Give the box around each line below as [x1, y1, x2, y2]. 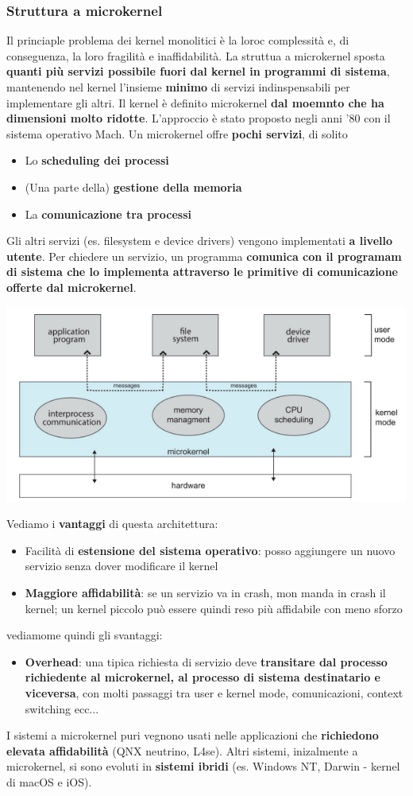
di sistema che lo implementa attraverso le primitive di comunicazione [6, 263, 398, 280]
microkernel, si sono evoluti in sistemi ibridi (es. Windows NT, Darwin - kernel [6, 758, 400, 775]
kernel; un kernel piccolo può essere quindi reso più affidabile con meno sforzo [25, 600, 403, 616]
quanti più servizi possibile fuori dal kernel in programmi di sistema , [6, 63, 390, 80]
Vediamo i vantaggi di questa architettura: [6, 515, 218, 532]
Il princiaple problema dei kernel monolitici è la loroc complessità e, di [6, 32, 349, 49]
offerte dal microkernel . [6, 278, 137, 295]
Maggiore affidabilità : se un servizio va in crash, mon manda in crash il [25, 584, 386, 600]
